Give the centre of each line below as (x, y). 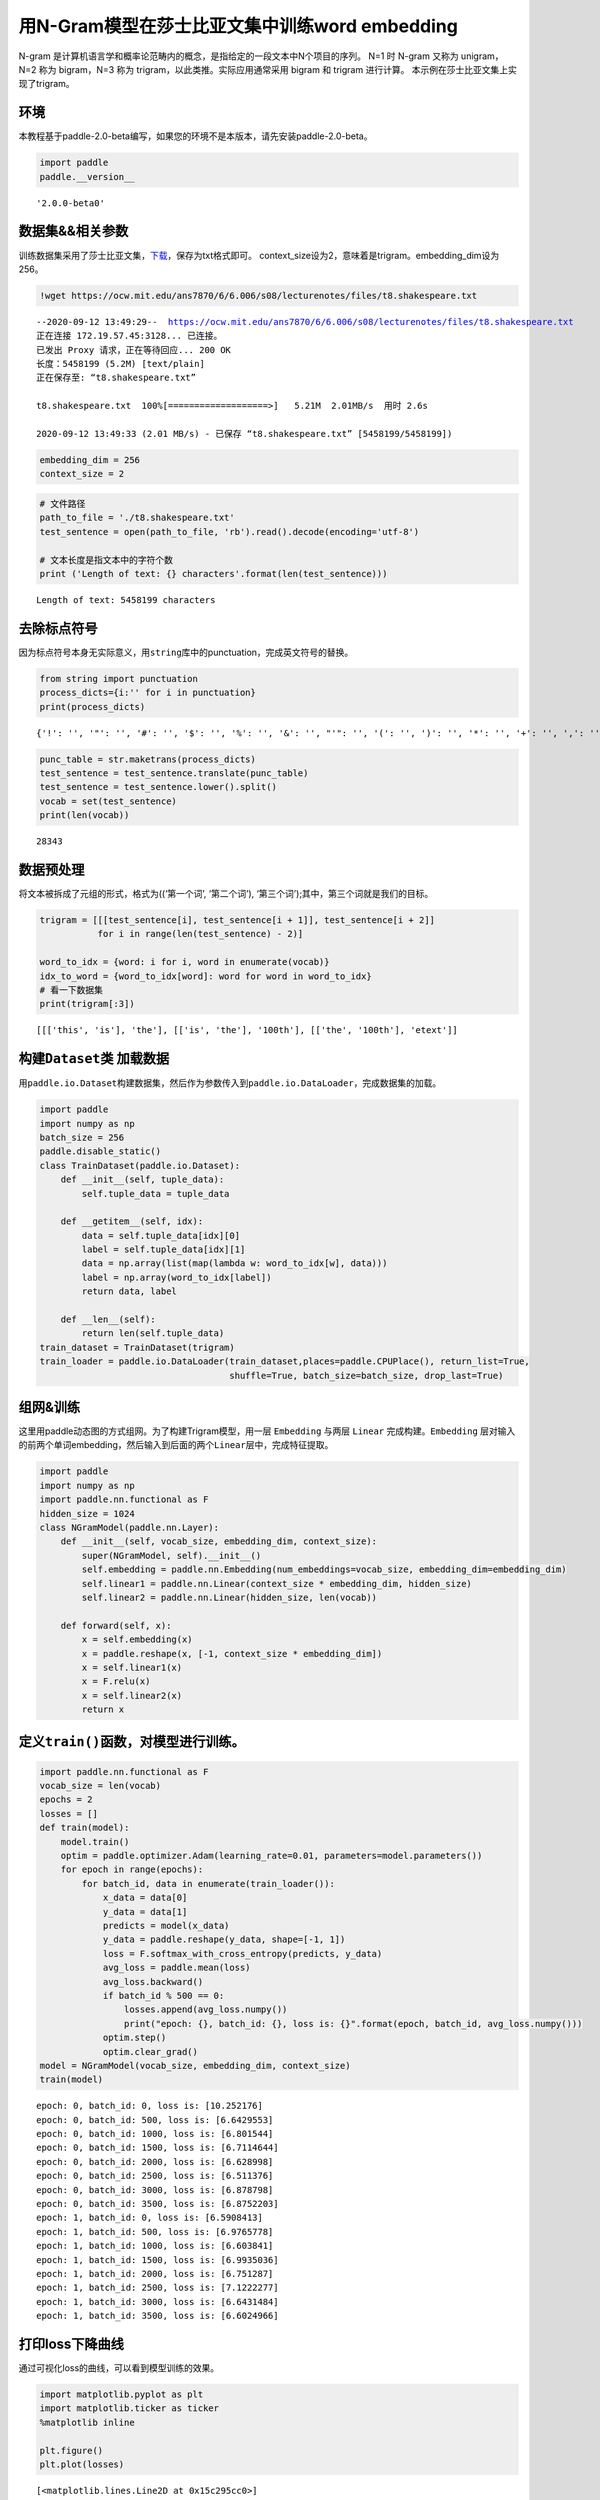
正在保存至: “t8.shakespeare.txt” (116, 378)
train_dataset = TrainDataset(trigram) (137, 1347)
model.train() (95, 1841)
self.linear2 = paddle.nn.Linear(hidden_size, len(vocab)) (229, 1597)
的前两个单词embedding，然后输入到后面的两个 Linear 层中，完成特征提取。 (176, 1445)
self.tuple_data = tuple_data (155, 1193)
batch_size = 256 (82, 1137)
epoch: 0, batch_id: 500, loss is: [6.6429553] (155, 2119)
